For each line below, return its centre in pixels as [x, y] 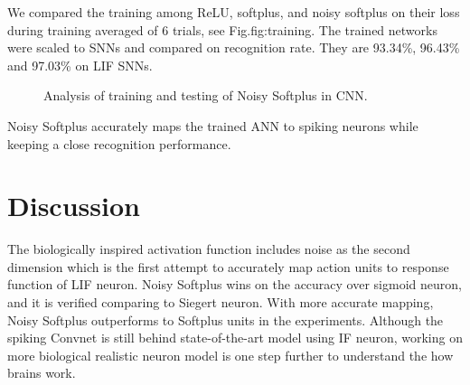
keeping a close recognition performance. [119, 143]
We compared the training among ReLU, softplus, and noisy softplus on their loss [234, 12]
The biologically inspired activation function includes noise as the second [209, 249]
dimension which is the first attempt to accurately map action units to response [228, 266]
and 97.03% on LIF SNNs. [80, 65]
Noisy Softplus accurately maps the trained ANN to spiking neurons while [213, 125]
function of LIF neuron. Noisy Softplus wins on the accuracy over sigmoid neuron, [235, 284]
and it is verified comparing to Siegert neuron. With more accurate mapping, [221, 302]
